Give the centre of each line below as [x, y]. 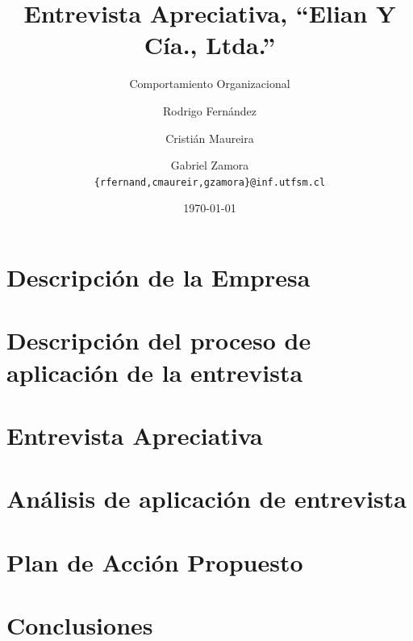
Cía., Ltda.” [210, 45]
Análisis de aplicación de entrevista [206, 499]
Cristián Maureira [210, 138]
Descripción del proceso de [159, 340]
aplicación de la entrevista [155, 372]
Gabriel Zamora [210, 165]
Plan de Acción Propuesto [155, 561]
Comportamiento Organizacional [210, 84]
